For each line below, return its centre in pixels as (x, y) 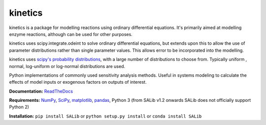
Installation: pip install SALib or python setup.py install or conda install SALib (105, 116)
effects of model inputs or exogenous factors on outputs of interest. (78, 82)
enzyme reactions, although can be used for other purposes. (71, 34)
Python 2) (19, 107)
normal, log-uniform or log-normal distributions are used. (67, 66)
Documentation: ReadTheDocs (41, 91)
